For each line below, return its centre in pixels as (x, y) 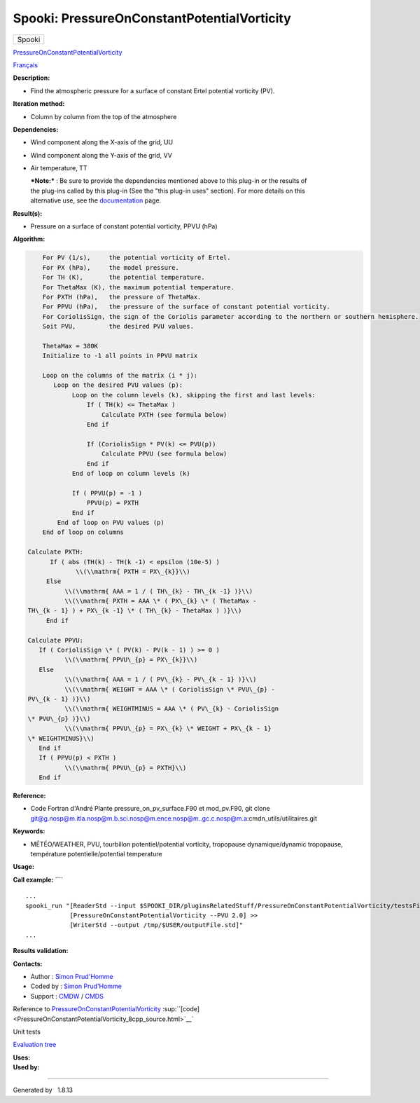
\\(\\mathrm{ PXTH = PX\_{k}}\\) (133, 571)
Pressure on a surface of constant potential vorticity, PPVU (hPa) (124, 226)
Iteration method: (39, 104)
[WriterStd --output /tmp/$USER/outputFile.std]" (156, 925)
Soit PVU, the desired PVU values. (118, 327)
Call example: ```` (38, 879)
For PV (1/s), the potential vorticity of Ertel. (136, 258)
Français (26, 65)
